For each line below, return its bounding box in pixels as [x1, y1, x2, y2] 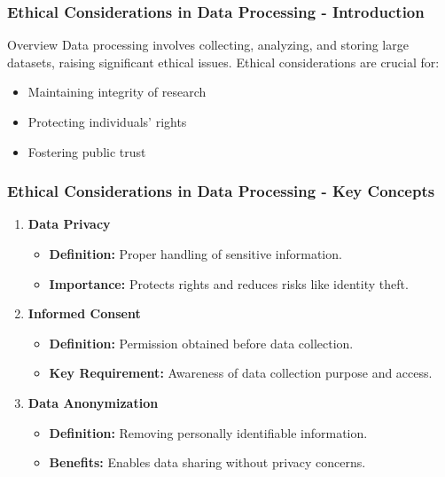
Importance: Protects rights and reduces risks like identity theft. [49, 274, 409, 293]
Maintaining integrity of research [27, 82, 207, 101]
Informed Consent [27, 304, 141, 323]
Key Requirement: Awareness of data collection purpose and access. [49, 364, 433, 382]
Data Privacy [27, 215, 111, 233]
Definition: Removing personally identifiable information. [49, 423, 368, 442]
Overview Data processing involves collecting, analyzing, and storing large [7, 35, 409, 54]
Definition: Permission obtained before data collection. [49, 333, 354, 352]
